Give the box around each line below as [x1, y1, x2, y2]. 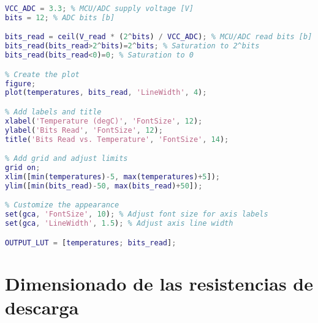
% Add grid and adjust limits [5, 154, 128, 163]
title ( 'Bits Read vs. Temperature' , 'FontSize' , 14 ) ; [5, 135, 229, 144]
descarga [5, 294, 79, 319]
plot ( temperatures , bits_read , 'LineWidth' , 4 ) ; [5, 88, 207, 97]
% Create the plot [5, 70, 80, 79]
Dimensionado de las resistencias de [5, 270, 314, 295]
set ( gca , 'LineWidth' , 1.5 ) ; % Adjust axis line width [5, 219, 233, 228]
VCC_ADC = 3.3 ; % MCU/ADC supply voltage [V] [5, 4, 194, 13]
